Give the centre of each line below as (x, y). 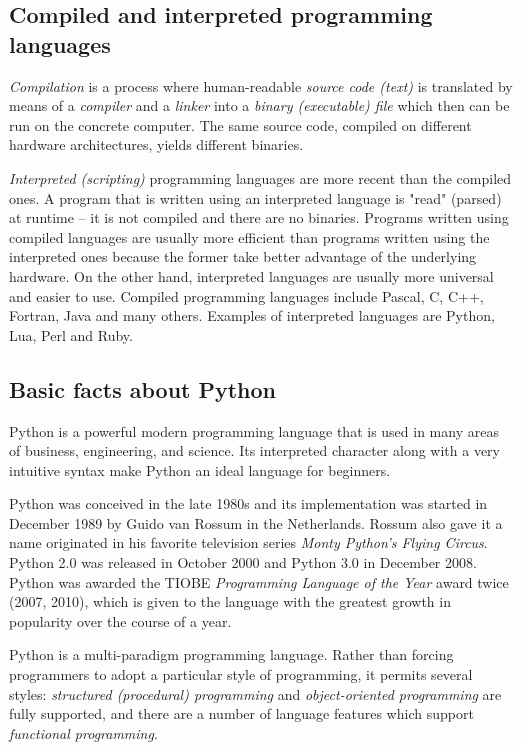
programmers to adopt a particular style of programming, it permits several (241, 674)
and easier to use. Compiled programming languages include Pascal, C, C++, (246, 295)
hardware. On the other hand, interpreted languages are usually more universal (251, 275)
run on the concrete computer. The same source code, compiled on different (240, 124)
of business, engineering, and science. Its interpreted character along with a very (254, 450)
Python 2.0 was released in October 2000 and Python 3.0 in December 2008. (243, 562)
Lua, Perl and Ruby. (71, 334)
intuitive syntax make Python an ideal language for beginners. (200, 469)
